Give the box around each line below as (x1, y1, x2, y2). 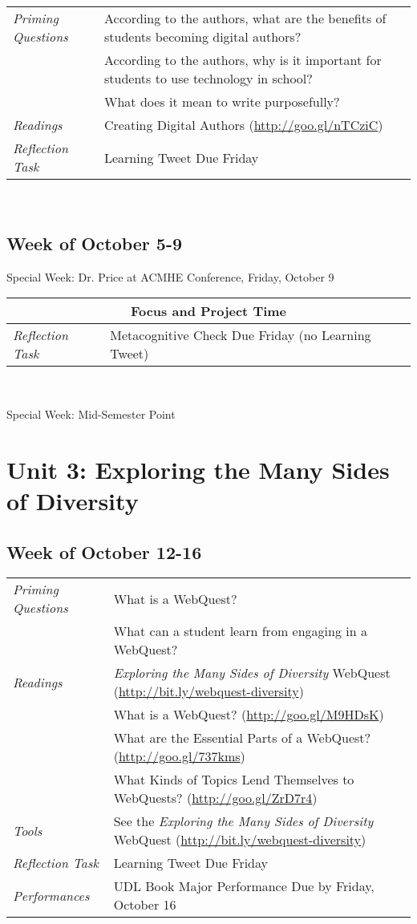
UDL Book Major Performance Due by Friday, (113, 877, 374, 896)
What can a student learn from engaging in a (113, 622, 367, 641)
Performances (13, 885, 90, 905)
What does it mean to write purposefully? (103, 92, 340, 111)
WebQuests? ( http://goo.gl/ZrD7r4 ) (113, 788, 318, 808)
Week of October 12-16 (6, 539, 202, 564)
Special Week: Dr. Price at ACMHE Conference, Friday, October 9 (6, 268, 334, 285)
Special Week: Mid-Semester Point (6, 405, 176, 422)
